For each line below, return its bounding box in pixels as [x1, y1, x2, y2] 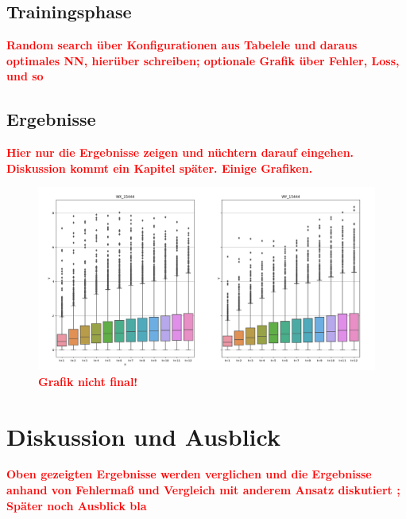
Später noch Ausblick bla [6, 497, 147, 513]
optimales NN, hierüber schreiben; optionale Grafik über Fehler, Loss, [6, 52, 400, 68]
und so [6, 68, 44, 84]
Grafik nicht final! [38, 373, 138, 389]
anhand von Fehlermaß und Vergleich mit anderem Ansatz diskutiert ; [6, 482, 400, 498]
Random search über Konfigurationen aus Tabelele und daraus [6, 37, 358, 53]
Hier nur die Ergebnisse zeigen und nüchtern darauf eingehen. [6, 144, 354, 161]
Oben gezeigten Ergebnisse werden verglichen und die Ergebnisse [6, 466, 372, 482]
